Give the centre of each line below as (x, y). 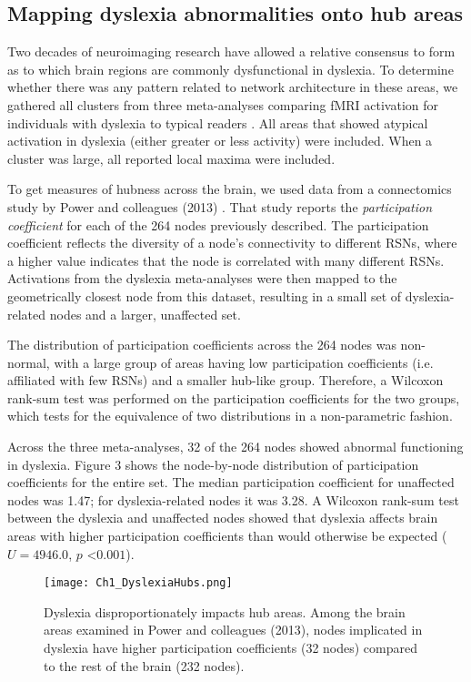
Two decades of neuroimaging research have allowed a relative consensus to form (231, 51)
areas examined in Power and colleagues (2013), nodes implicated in (233, 630)
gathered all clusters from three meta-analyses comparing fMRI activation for (223, 104)
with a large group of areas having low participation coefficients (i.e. (244, 362)
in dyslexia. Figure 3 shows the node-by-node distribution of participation (213, 464)
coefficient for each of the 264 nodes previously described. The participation (218, 224)
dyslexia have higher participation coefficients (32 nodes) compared (231, 648)
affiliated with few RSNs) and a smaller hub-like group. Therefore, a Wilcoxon (225, 380)
